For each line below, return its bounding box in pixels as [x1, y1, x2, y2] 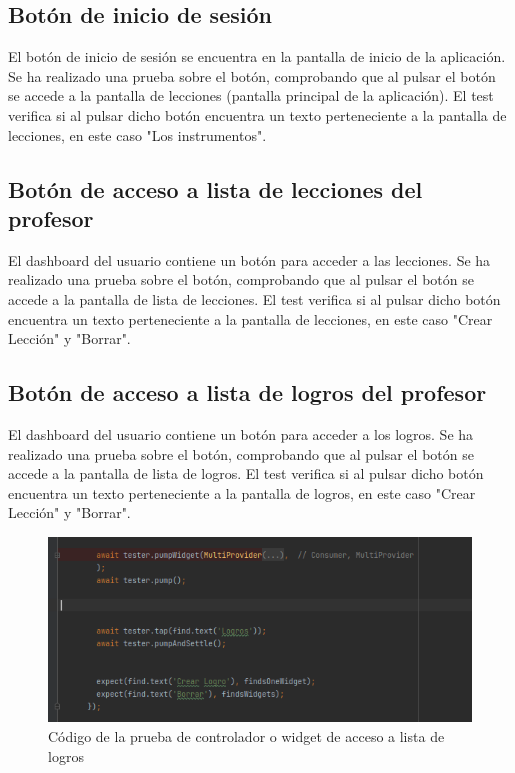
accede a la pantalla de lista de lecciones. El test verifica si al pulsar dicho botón [8, 288, 501, 309]
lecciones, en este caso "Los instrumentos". [8, 124, 267, 145]
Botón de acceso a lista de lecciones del [8, 173, 423, 204]
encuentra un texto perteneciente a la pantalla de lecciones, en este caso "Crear [8, 308, 493, 329]
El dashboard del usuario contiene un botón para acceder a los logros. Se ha [8, 423, 474, 444]
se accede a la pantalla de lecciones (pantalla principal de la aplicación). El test [8, 85, 494, 106]
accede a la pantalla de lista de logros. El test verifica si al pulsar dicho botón [8, 463, 484, 484]
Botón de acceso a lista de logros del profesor [8, 377, 487, 408]
